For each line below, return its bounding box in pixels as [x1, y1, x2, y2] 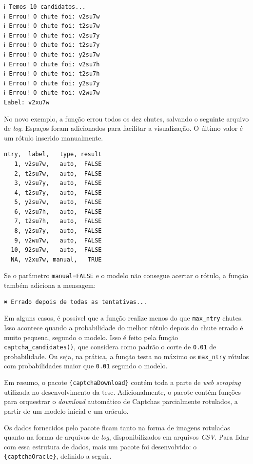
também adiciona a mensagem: [4, 280, 96, 290]
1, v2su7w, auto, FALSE [14, 160, 102, 167]
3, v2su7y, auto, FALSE [14, 180, 102, 187]
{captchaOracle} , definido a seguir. [4, 451, 112, 461]
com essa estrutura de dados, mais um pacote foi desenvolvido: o [4, 441, 197, 451]
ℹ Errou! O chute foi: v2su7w [4, 13, 100, 20]
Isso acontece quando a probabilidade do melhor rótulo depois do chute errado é [4, 322, 243, 332]
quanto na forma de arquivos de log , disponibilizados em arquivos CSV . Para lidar [4, 432, 249, 442]
